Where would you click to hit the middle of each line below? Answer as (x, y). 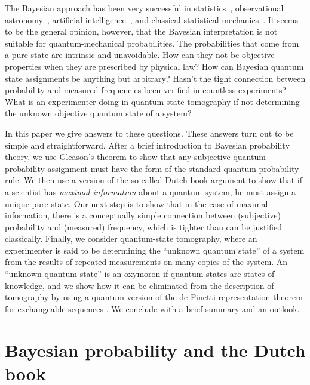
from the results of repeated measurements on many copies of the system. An (146, 262)
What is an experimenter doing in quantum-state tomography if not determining (152, 101)
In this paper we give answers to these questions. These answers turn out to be (149, 133)
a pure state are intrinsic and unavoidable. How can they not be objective (140, 55)
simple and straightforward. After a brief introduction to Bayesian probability (147, 145)
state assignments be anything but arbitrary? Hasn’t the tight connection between (155, 78)
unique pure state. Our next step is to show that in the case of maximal (136, 203)
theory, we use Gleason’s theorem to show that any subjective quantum (135, 157)
